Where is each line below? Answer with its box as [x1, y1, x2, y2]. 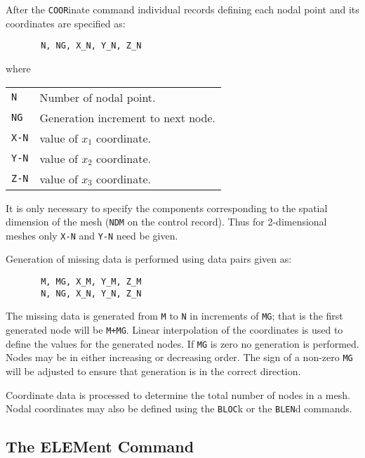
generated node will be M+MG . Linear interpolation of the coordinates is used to [6, 322, 343, 336]
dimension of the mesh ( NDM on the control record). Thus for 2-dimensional [6, 214, 327, 229]
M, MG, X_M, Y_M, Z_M [41, 277, 142, 287]
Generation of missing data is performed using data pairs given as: [6, 251, 292, 266]
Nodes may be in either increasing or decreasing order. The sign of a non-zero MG [6, 350, 353, 365]
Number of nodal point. [39, 89, 156, 105]
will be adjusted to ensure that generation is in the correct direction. [6, 363, 301, 378]
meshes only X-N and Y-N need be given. [6, 228, 178, 242]
